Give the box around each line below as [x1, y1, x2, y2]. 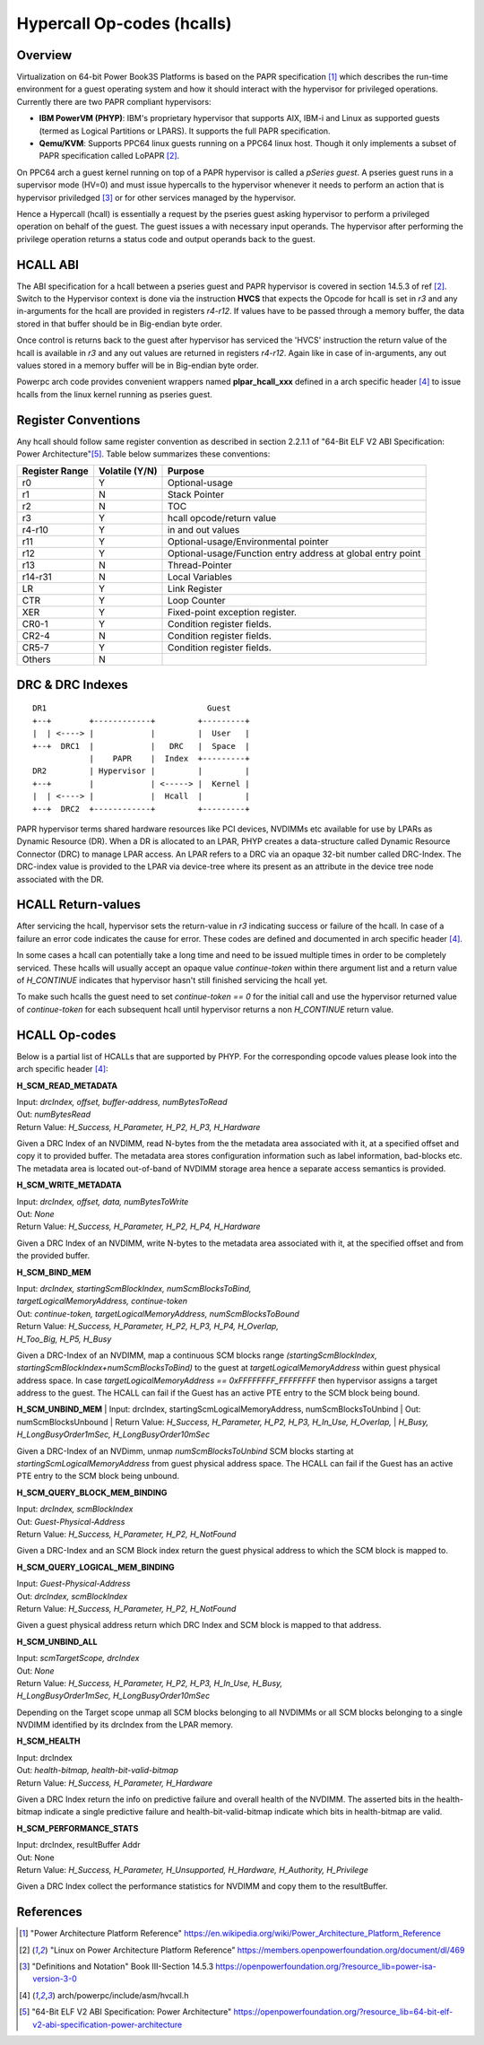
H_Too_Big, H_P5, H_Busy [16, 1333, 112, 1344]
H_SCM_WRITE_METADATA [16, 1179, 122, 1190]
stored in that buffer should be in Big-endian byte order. [16, 318, 223, 329]
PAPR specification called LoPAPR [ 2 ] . [39, 151, 180, 161]
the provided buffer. [16, 1250, 91, 1261]
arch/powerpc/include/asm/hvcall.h [56, 1989, 189, 2000]
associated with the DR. [16, 874, 105, 884]
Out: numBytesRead [16, 1109, 91, 1120]
